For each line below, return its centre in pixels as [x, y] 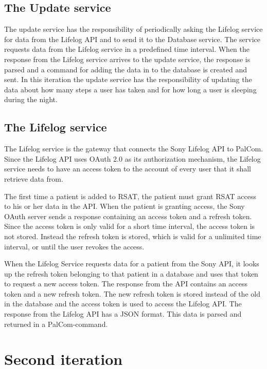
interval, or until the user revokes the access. [74, 246]
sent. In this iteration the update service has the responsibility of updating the [128, 79]
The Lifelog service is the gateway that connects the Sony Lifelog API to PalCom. [134, 149]
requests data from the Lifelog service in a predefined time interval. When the [127, 49]
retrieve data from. [34, 178]
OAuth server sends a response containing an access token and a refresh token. [128, 216]
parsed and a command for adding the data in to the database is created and [126, 69]
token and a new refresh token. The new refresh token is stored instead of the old [132, 293]
